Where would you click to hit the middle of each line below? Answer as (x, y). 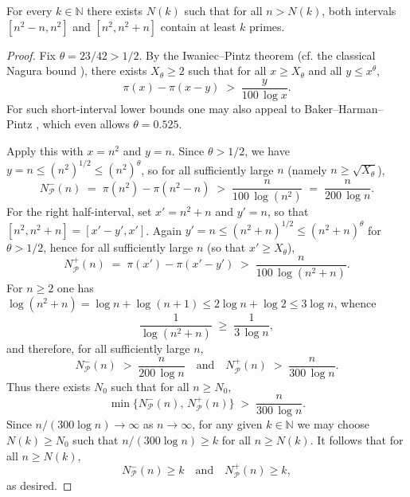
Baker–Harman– (344, 108)
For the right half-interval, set (79, 211)
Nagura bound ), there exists (77, 70)
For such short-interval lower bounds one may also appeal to (154, 108)
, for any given (227, 424)
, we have (267, 151)
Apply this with (45, 151)
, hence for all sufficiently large (118, 247)
